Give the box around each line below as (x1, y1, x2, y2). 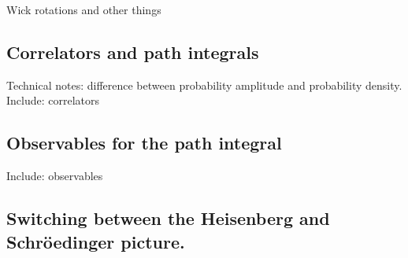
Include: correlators (6, 92, 100, 109)
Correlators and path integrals (6, 39, 259, 64)
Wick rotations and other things (6, 2, 161, 17)
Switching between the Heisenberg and (6, 206, 330, 230)
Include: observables (6, 168, 103, 184)
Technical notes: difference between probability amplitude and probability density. (6, 76, 402, 93)
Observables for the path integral (6, 131, 282, 155)
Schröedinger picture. (6, 229, 185, 253)
